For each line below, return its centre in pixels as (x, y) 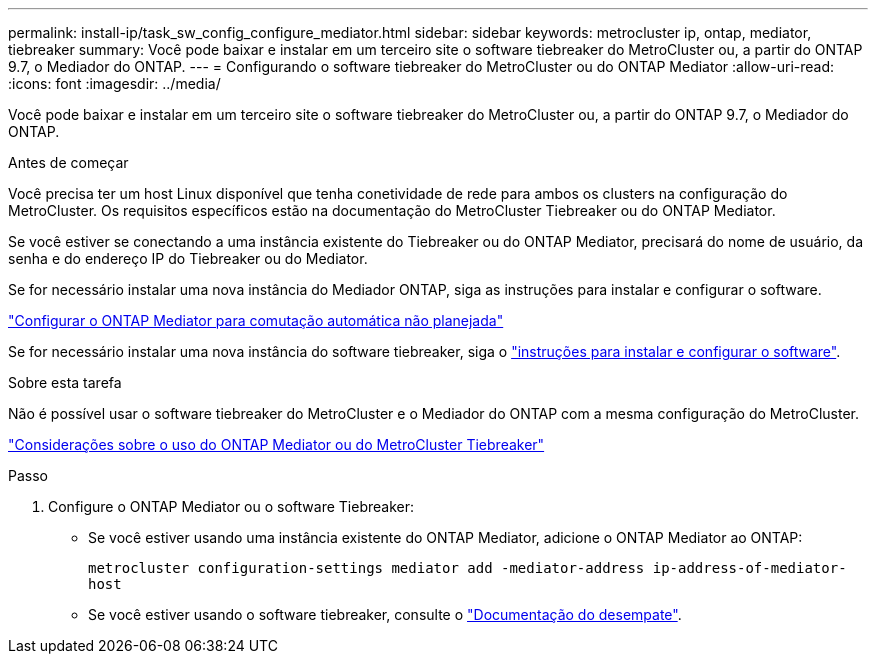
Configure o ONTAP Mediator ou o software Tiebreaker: (231, 506)
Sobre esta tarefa (65, 382)
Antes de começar (68, 162)
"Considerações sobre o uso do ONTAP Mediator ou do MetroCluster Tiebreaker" (276, 444)
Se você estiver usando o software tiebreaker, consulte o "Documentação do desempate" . (385, 614)
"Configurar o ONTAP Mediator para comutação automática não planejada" (256, 320)
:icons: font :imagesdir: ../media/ (114, 83)
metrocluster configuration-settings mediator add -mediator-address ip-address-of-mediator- (467, 568)
